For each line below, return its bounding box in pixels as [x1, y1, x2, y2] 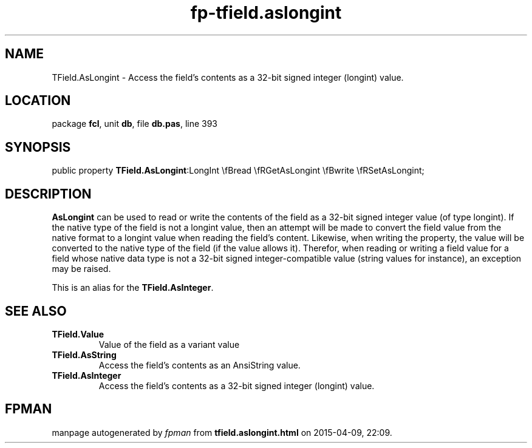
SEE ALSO [5, 303, 67, 319]
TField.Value [52, 328, 104, 339]
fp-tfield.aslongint [190, 2, 342, 23]
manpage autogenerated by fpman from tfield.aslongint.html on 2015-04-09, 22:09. [52, 427, 392, 438]
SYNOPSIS [5, 139, 71, 155]
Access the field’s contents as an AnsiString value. [98, 359, 301, 370]
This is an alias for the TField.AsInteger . [52, 282, 214, 293]
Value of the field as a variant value [98, 339, 240, 350]
